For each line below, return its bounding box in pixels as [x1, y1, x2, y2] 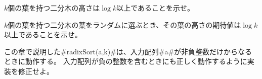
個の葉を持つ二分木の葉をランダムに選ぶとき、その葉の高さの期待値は [8, 19, 241, 30]
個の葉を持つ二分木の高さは [8, 3, 100, 13]
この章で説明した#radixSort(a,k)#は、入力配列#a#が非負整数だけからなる [4, 46, 252, 56]
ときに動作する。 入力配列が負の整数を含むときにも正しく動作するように [4, 56, 247, 66]
